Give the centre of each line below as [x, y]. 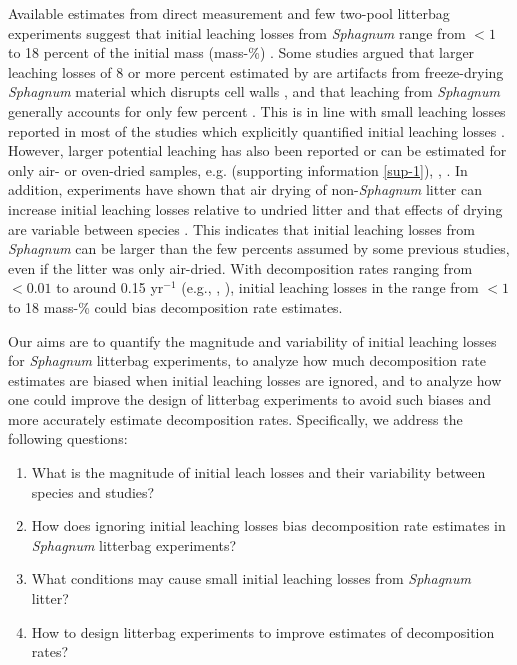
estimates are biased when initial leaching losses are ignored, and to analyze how [255, 379]
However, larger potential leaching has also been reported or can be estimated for [257, 150]
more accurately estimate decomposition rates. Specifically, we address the [235, 418]
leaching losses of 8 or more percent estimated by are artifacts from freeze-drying [256, 71]
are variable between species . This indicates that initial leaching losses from [241, 228]
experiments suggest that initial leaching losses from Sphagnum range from [237, 32]
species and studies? [93, 491]
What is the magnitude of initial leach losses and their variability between [258, 472]
